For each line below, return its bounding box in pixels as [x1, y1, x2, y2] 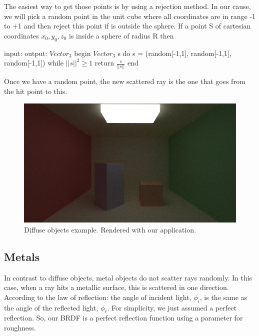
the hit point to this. [4, 86, 67, 96]
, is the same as [199, 291, 247, 302]
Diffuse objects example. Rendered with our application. [24, 224, 196, 234]
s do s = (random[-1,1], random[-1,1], [117, 47, 231, 58]
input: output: [4, 47, 47, 58]
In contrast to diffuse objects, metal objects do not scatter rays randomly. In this [4, 272, 252, 282]
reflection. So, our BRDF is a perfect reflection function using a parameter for [4, 312, 243, 323]
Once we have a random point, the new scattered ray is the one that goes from [4, 76, 245, 86]
